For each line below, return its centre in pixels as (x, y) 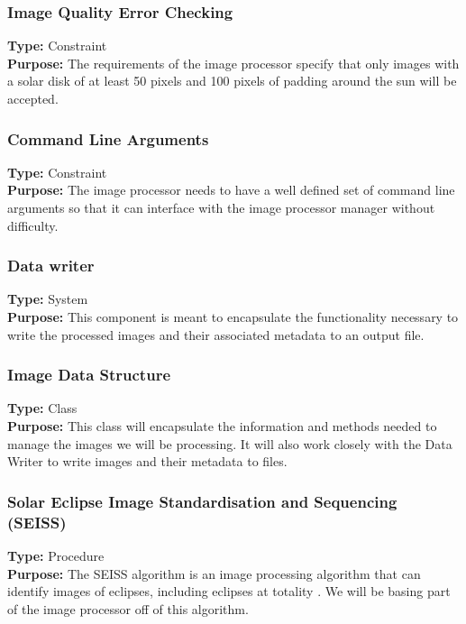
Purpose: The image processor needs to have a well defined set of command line (231, 190)
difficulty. (33, 225)
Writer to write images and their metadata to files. (147, 461)
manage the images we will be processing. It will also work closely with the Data (230, 443)
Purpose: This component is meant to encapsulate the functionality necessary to (233, 317)
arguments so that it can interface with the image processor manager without (221, 207)
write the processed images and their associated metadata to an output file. (216, 334)
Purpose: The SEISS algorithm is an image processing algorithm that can (214, 573)
